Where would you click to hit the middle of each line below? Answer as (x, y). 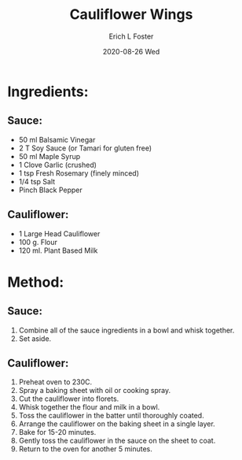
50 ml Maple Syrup (49, 156)
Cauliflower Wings (131, 15)
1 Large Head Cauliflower (59, 233)
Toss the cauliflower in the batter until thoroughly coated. (112, 416)
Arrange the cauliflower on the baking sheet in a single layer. (117, 424)
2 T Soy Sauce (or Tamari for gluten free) (85, 148)
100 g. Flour (38, 242)
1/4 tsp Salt (37, 181)
